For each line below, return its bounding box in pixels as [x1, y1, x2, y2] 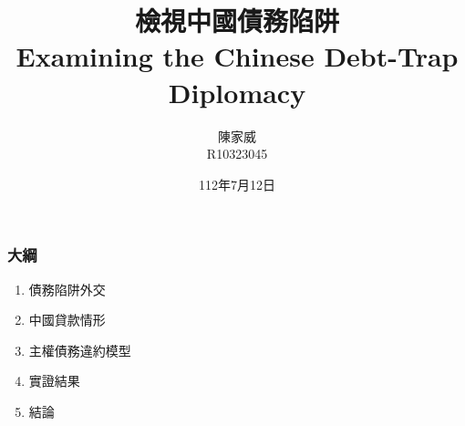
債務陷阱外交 [28, 279, 106, 298]
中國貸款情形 [28, 310, 106, 329]
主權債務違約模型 [28, 340, 131, 359]
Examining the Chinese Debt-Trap [15, 37, 459, 75]
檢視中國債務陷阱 [134, 2, 339, 39]
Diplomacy [168, 73, 306, 110]
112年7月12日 [199, 174, 275, 193]
